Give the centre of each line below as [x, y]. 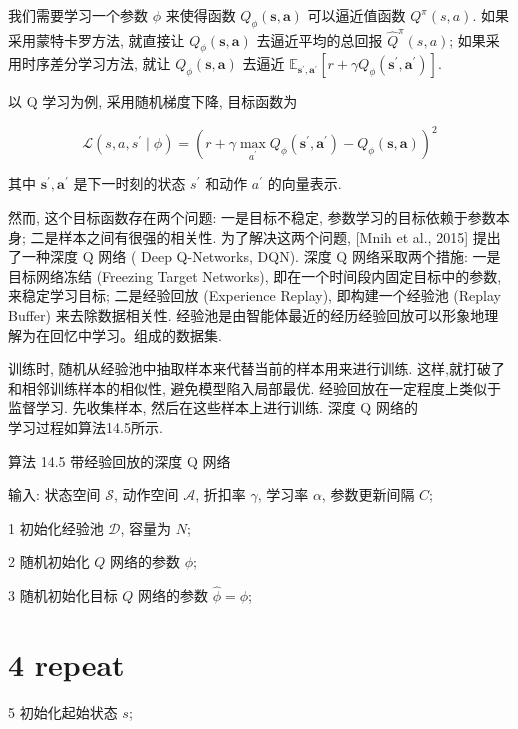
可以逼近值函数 [356, 15]
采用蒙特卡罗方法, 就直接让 [96, 39]
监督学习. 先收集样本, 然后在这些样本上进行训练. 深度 [182, 407]
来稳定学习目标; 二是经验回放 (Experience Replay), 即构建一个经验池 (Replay [254, 295]
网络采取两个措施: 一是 [426, 256]
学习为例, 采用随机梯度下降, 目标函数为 [170, 101]
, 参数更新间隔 [368, 494]
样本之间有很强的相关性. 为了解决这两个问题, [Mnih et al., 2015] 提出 [279, 236]
